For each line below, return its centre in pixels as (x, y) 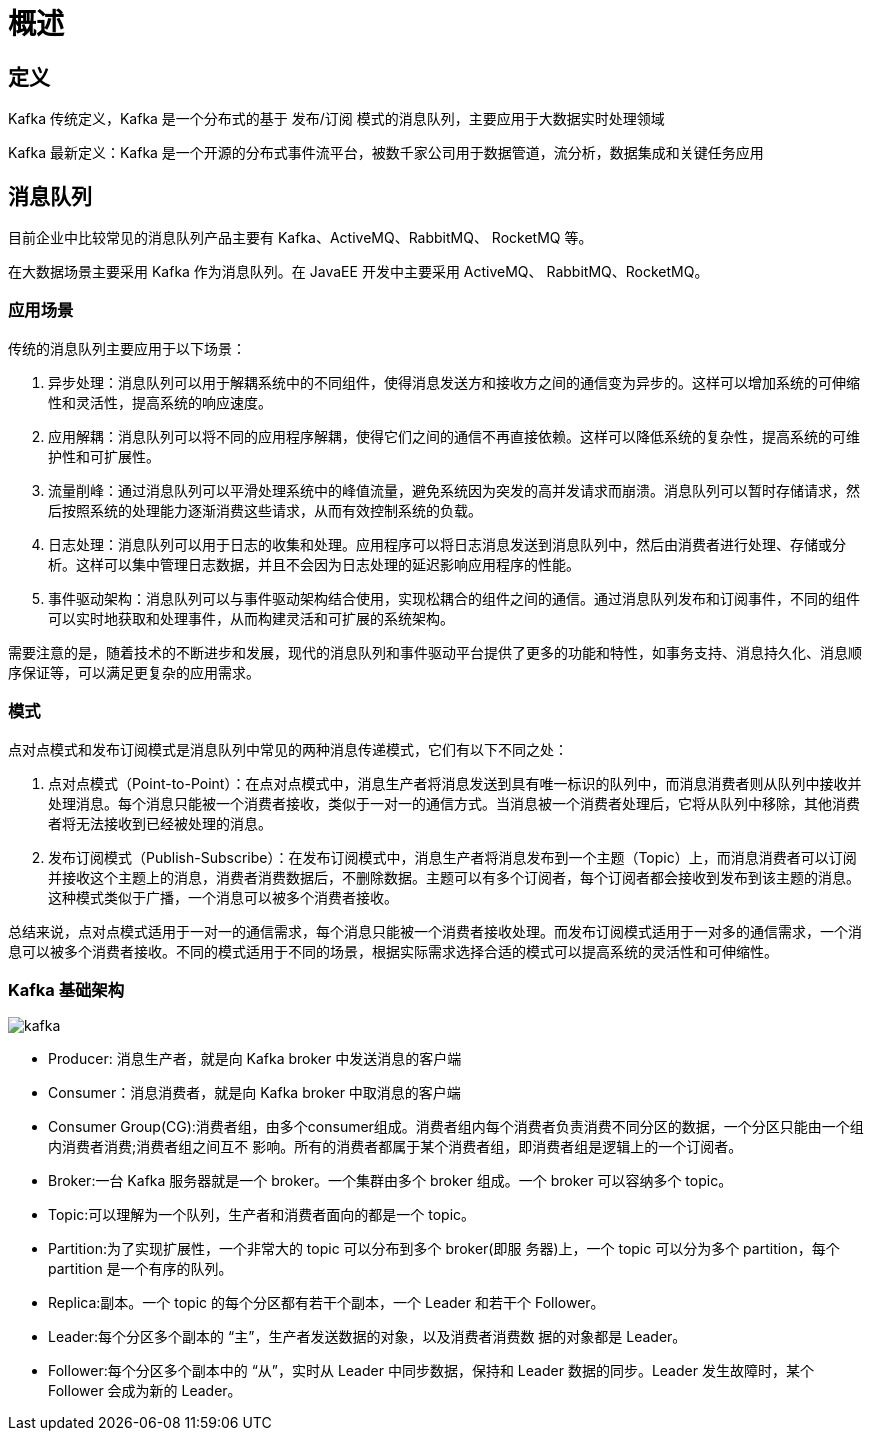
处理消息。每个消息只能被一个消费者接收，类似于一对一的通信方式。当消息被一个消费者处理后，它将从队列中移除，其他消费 (454, 803)
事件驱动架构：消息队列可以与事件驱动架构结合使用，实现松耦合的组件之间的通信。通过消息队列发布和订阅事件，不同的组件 (454, 598)
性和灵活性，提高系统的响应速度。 (160, 402)
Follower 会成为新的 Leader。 (145, 1391)
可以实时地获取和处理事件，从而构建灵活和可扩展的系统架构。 (251, 618)
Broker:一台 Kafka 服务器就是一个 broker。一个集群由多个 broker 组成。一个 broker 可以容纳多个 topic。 (390, 1181)
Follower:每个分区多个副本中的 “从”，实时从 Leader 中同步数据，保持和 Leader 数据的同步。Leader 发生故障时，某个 (431, 1371)
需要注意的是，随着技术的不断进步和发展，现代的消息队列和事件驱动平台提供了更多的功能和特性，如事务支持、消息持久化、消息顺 (435, 652)
